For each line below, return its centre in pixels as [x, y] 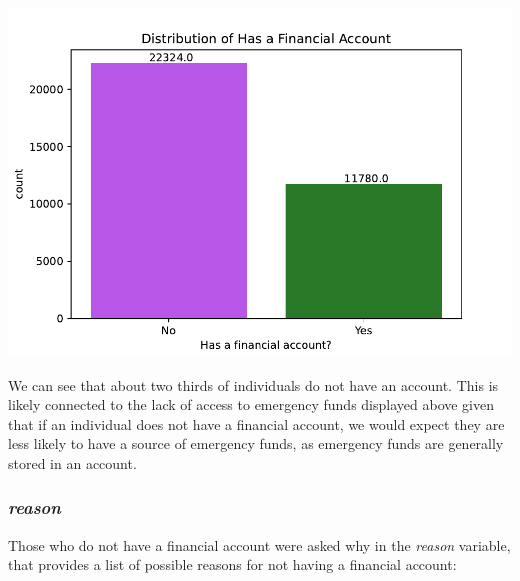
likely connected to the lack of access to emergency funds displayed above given [251, 404]
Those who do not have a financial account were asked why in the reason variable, [259, 544]
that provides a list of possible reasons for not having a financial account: [232, 564]
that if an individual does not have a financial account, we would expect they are [256, 423]
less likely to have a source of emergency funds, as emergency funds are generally [256, 443]
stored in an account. [72, 462]
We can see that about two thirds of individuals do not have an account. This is [253, 384]
